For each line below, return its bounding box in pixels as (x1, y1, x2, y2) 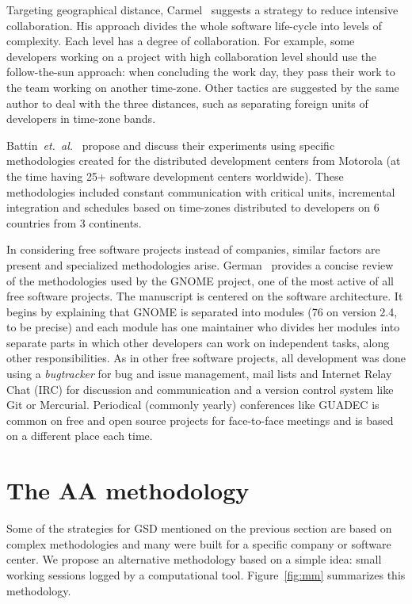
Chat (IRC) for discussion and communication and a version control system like (6, 380, 394, 397)
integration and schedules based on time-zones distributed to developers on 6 (6, 199, 380, 216)
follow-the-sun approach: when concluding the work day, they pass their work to (6, 63, 395, 80)
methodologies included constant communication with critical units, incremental (6, 183, 395, 200)
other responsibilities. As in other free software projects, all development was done (6, 350, 406, 366)
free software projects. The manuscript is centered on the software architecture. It (6, 288, 403, 304)
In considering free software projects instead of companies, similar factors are (6, 241, 380, 258)
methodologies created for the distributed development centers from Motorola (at (6, 152, 401, 169)
